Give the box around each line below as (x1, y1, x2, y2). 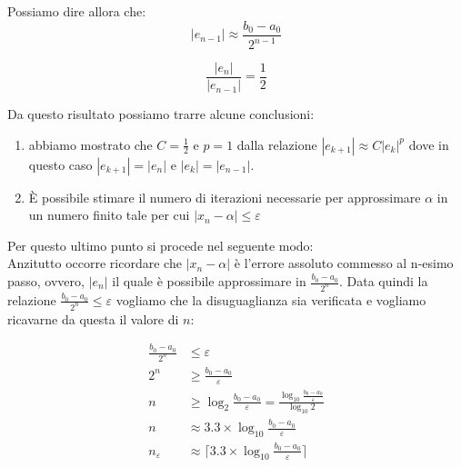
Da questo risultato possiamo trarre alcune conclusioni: (7, 104, 315, 124)
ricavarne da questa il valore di (7, 309, 179, 328)
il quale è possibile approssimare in (112, 272, 306, 291)
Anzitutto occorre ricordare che (7, 253, 182, 273)
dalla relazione (236, 134, 317, 154)
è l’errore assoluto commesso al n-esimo (234, 253, 454, 273)
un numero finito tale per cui (28, 205, 190, 224)
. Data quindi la (339, 272, 428, 291)
